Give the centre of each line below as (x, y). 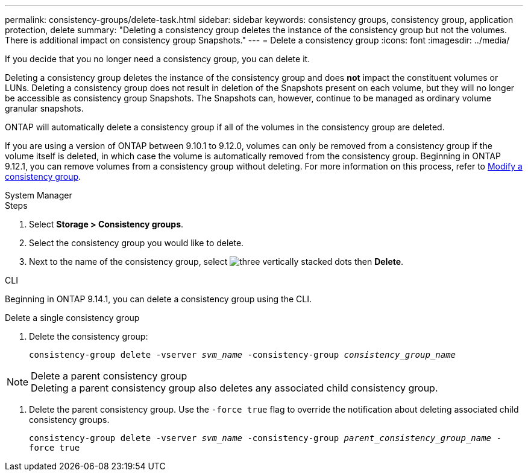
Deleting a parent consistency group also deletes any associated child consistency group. (234, 388)
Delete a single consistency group (72, 318)
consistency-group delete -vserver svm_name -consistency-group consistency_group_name (243, 355)
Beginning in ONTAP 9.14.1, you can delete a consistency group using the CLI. (159, 299)
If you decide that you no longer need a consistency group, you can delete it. (158, 59)
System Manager (39, 195)
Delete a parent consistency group (109, 376)
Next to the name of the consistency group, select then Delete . (216, 262)
